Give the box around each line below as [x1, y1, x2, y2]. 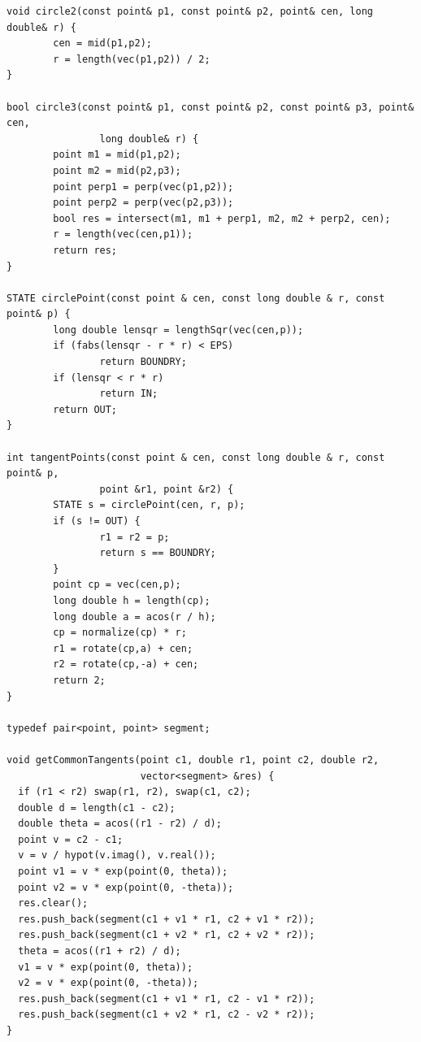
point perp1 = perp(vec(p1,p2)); [53, 180, 234, 193]
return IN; [99, 388, 158, 400]
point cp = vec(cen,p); [53, 579, 181, 591]
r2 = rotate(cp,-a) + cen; [53, 658, 199, 671]
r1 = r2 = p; [99, 531, 170, 543]
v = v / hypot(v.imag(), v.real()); [18, 849, 216, 862]
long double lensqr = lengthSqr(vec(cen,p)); [53, 323, 304, 336]
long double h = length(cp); [53, 594, 210, 606]
